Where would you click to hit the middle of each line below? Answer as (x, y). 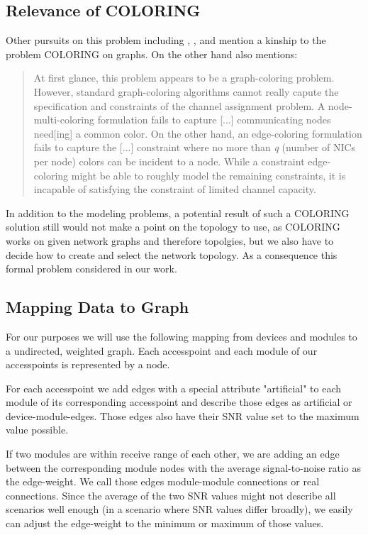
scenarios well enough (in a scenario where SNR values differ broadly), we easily (179, 509)
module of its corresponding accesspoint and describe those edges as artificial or (179, 402)
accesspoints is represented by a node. (88, 364)
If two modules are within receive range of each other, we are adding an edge (173, 454)
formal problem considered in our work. (91, 269)
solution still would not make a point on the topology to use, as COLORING (173, 227)
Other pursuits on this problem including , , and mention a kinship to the (166, 40)
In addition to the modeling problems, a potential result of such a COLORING (178, 213)
